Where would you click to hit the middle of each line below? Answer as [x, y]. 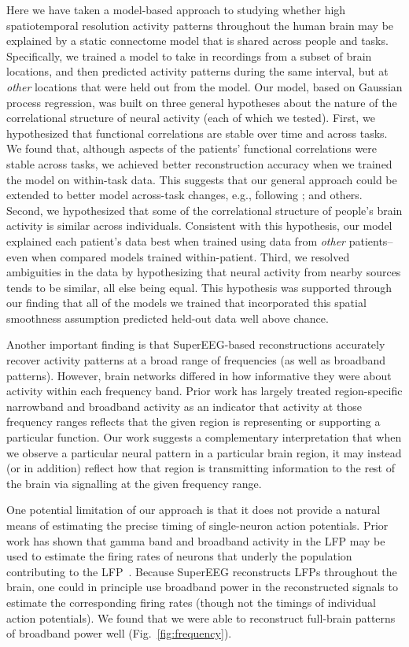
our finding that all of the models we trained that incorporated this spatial [186, 303]
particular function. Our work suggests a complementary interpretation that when [204, 437]
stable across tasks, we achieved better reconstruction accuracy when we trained [199, 163]
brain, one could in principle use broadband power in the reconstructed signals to [202, 587]
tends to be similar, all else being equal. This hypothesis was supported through [199, 287]
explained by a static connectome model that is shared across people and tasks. [197, 41]
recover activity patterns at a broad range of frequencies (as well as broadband [196, 360]
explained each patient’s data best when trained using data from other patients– [200, 240]
